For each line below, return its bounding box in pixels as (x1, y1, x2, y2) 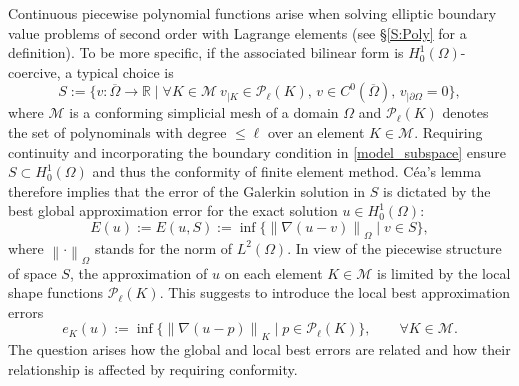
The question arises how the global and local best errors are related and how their (8, 339, 511, 360)
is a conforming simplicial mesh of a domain (69, 102, 339, 123)
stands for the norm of (94, 237, 233, 258)
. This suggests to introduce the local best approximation (159, 282, 511, 303)
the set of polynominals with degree (8, 121, 227, 142)
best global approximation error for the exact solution (8, 200, 338, 221)
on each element (224, 262, 323, 283)
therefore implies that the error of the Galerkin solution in (8, 180, 366, 201)
